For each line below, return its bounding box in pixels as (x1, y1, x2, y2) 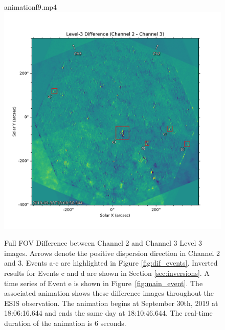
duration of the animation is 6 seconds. (4, 317, 126, 328)
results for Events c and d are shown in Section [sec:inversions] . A (4, 267, 210, 278)
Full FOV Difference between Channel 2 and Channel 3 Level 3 (4, 238, 202, 248)
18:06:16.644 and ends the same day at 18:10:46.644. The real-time (4, 308, 213, 318)
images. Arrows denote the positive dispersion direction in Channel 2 (4, 247, 220, 258)
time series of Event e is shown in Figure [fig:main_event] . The (4, 277, 203, 288)
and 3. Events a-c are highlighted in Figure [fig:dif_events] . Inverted (4, 257, 218, 268)
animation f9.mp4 (4, 2, 57, 12)
